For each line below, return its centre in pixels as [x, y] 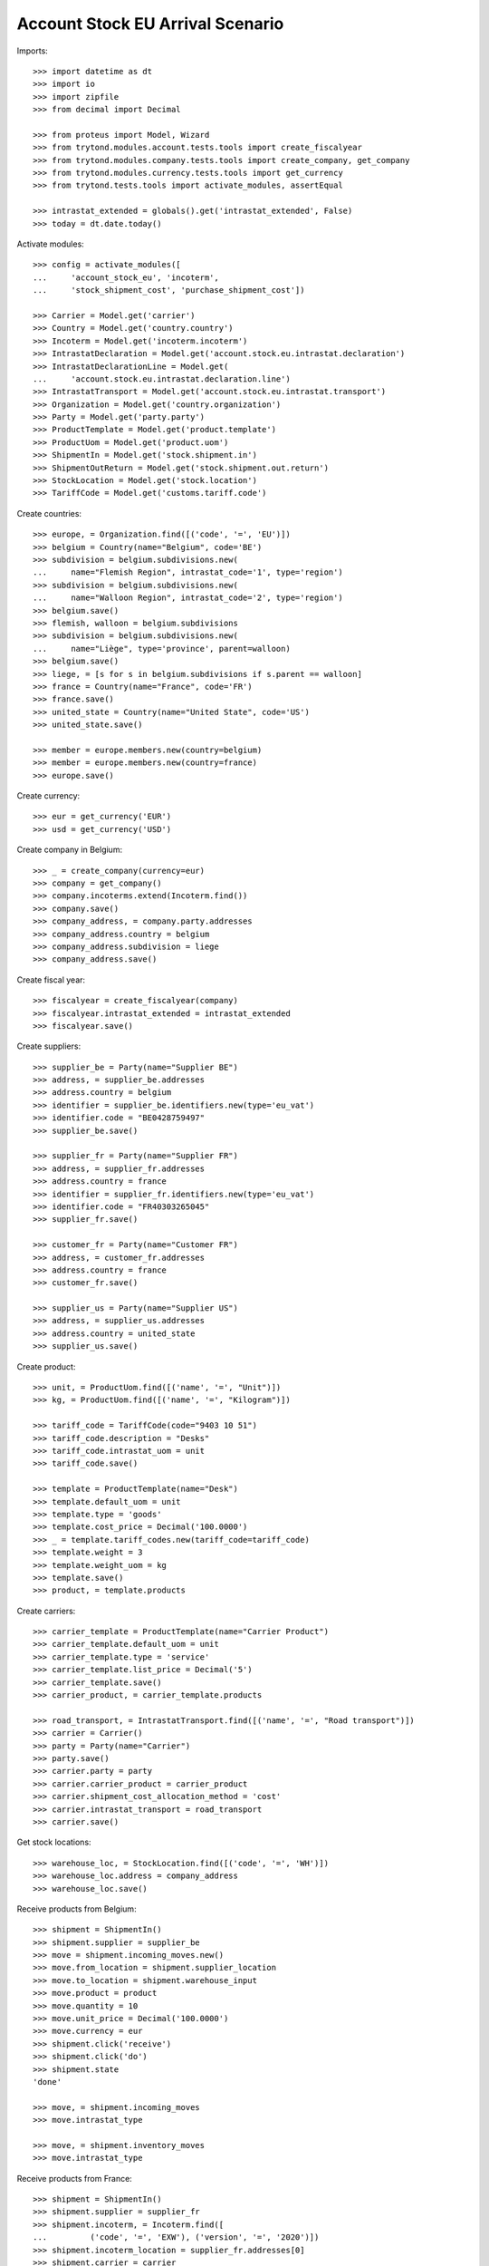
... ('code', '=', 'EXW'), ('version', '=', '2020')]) [176, 2237]
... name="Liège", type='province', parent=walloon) [162, 649]
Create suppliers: [49, 1046]
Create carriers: [46, 1611]
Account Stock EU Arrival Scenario [150, 24]
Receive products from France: [75, 2178]
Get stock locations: [54, 1842]
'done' [48, 2082]
